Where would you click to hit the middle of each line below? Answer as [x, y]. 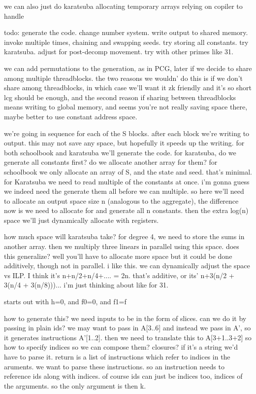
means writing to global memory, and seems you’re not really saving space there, [126, 107]
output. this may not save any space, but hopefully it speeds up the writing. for [124, 143]
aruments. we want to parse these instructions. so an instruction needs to [114, 366]
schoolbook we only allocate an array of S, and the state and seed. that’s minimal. [128, 171]
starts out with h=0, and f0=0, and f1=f [65, 302]
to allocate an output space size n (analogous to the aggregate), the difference [121, 200]
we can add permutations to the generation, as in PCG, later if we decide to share [128, 68]
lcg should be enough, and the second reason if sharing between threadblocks [120, 97]
